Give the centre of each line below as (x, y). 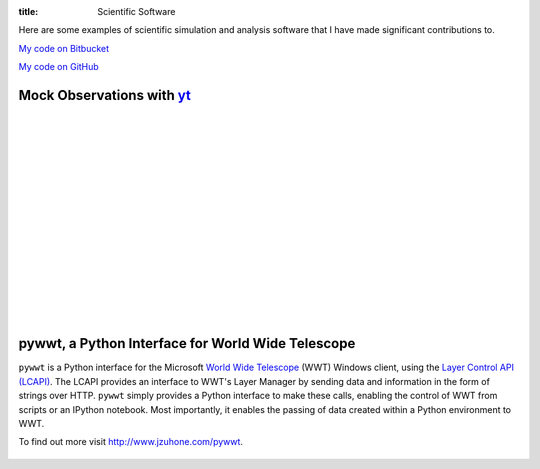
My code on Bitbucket (64, 48)
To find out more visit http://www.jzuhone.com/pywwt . (131, 442)
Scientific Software (136, 11)
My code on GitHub (58, 67)
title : (28, 11)
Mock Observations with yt (105, 95)
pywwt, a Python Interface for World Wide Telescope (187, 343)
